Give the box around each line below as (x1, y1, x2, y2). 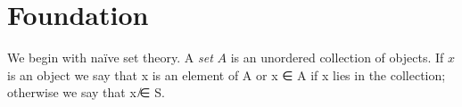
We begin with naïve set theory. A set (7, 48, 213, 67)
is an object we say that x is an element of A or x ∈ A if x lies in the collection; (7, 65, 446, 84)
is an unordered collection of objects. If (230, 48, 444, 67)
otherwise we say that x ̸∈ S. (7, 83, 165, 102)
